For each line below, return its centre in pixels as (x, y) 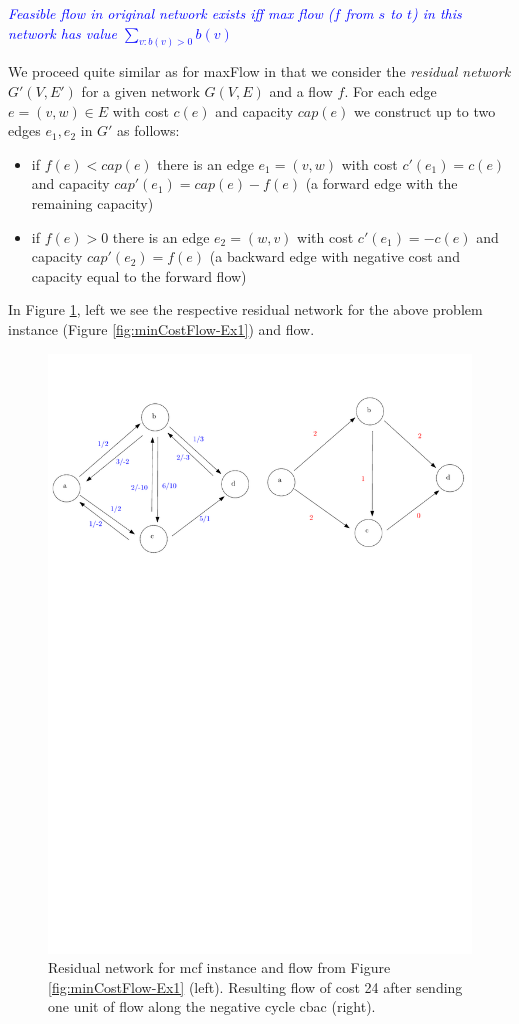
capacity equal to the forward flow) (139, 275)
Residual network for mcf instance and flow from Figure (219, 967)
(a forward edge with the (381, 183)
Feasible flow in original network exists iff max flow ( (171, 13)
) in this (437, 13)
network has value (62, 32)
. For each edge (390, 91)
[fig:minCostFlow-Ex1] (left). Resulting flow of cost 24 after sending (255, 986)
